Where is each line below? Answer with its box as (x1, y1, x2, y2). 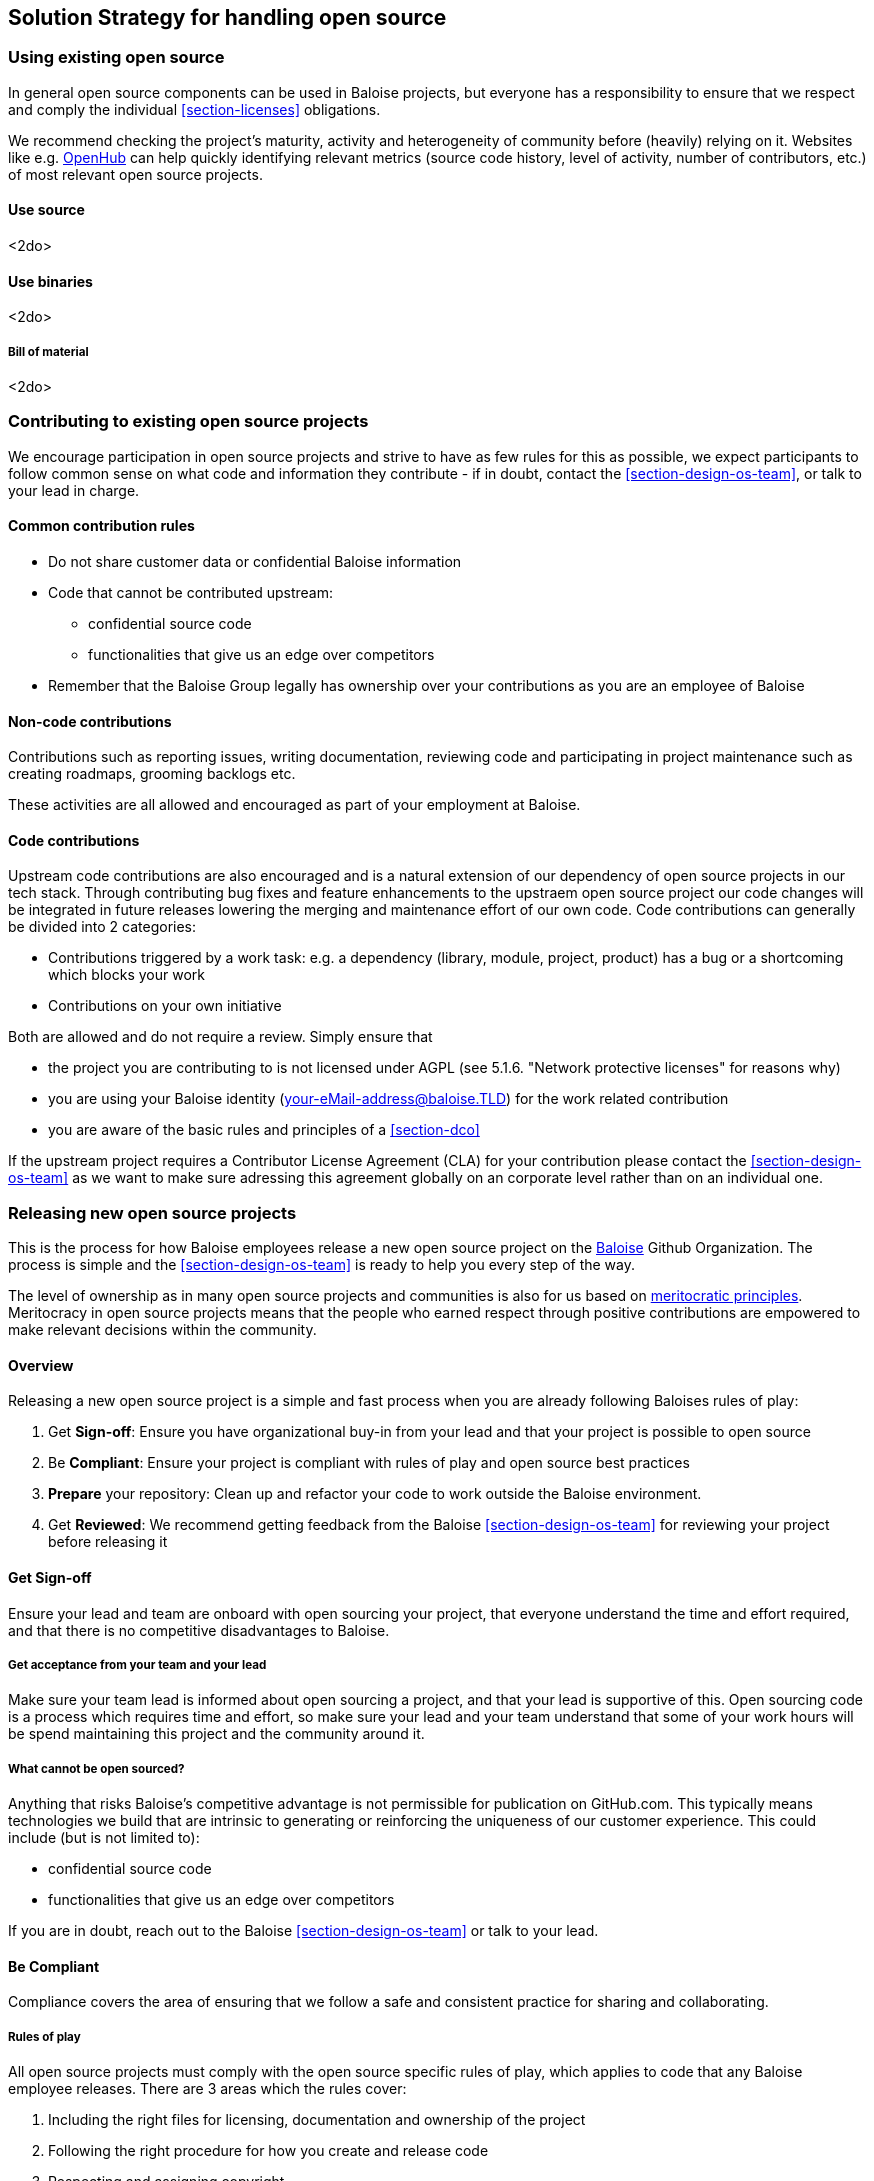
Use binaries (8, 272, 93, 290)
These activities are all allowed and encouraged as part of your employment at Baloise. (8, 796, 581, 814)
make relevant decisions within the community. (8, 1321, 317, 1339)
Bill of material (8, 344, 89, 359)
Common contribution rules (8, 517, 195, 535)
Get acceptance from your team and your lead (8, 1658, 267, 1672)
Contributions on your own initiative (48, 997, 282, 1015)
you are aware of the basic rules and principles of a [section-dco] (48, 1121, 480, 1139)
